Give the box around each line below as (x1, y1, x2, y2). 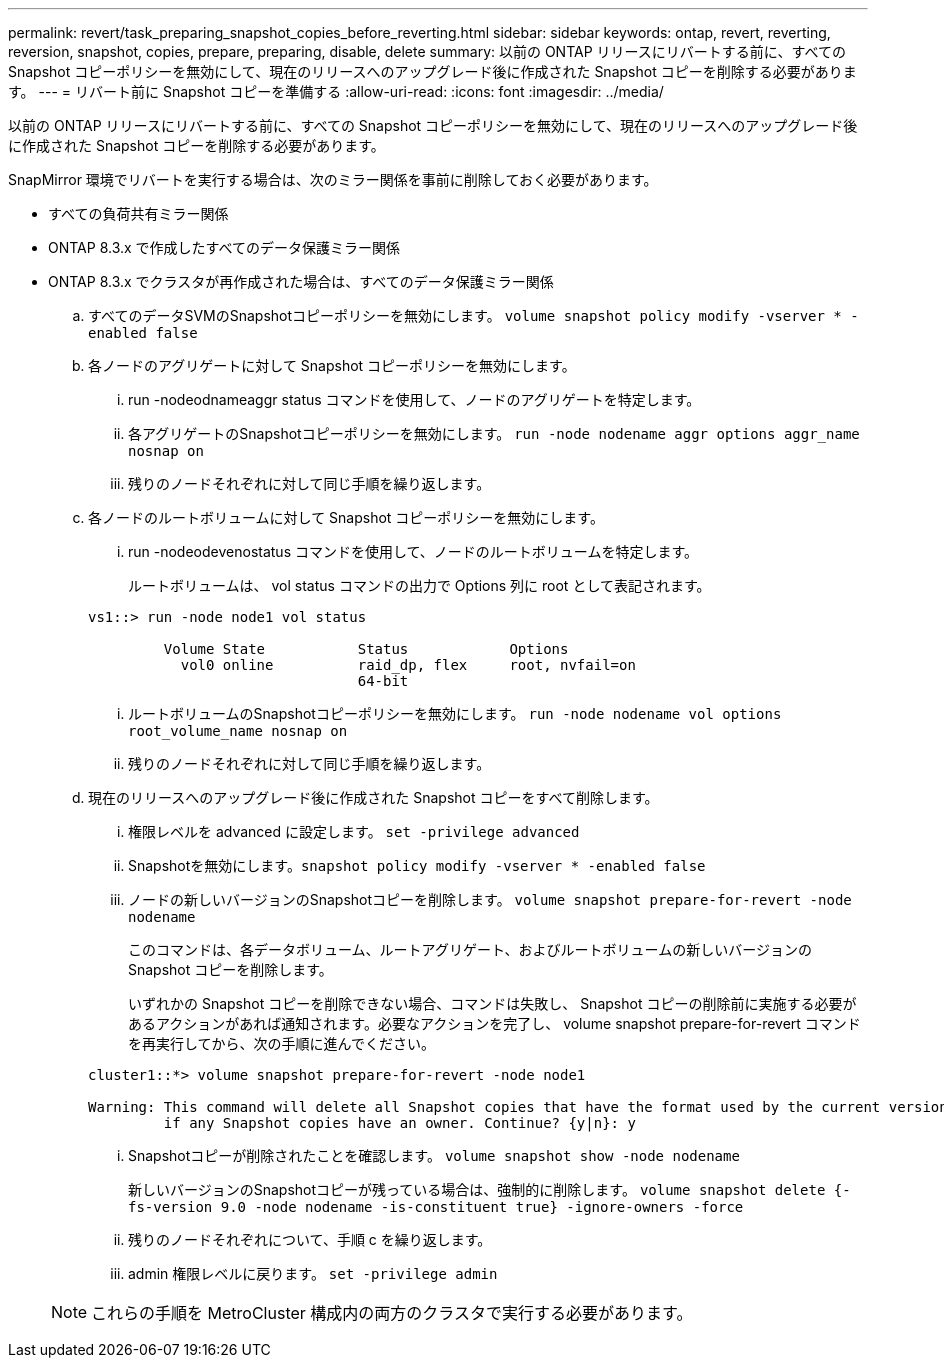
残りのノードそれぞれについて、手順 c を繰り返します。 (128, 1231, 492, 1248)
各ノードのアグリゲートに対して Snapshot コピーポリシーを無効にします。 (88, 357, 576, 374)
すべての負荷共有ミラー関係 (48, 205, 229, 222)
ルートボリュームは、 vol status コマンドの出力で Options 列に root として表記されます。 (128, 577, 711, 594)
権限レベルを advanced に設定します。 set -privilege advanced (128, 823, 580, 840)
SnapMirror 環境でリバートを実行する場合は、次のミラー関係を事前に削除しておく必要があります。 (8, 171, 658, 188)
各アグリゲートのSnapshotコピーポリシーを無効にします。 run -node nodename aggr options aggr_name (128, 425, 860, 442)
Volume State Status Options (163, 641, 569, 657)
